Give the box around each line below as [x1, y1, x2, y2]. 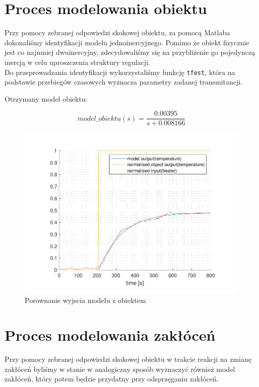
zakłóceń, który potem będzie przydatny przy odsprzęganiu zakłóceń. [5, 373, 219, 384]
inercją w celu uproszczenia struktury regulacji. [5, 56, 150, 67]
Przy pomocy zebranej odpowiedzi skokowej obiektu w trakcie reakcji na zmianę [5, 354, 252, 364]
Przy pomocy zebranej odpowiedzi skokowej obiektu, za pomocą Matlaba [5, 27, 230, 38]
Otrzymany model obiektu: [5, 93, 88, 104]
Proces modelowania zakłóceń [5, 325, 216, 345]
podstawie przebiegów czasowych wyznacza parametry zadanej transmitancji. [5, 76, 243, 87]
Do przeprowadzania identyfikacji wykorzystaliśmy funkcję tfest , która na [5, 66, 235, 77]
